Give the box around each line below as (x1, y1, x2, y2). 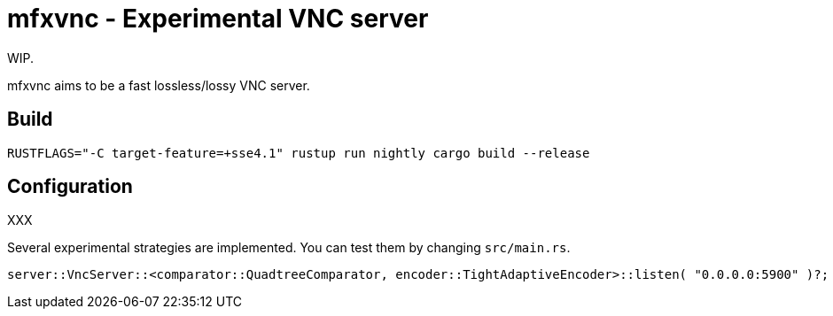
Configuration (7, 175, 133, 198)
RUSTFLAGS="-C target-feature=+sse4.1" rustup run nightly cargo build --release (7, 145, 590, 160)
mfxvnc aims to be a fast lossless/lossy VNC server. (7, 77, 310, 93)
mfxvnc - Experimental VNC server (7, 4, 429, 34)
